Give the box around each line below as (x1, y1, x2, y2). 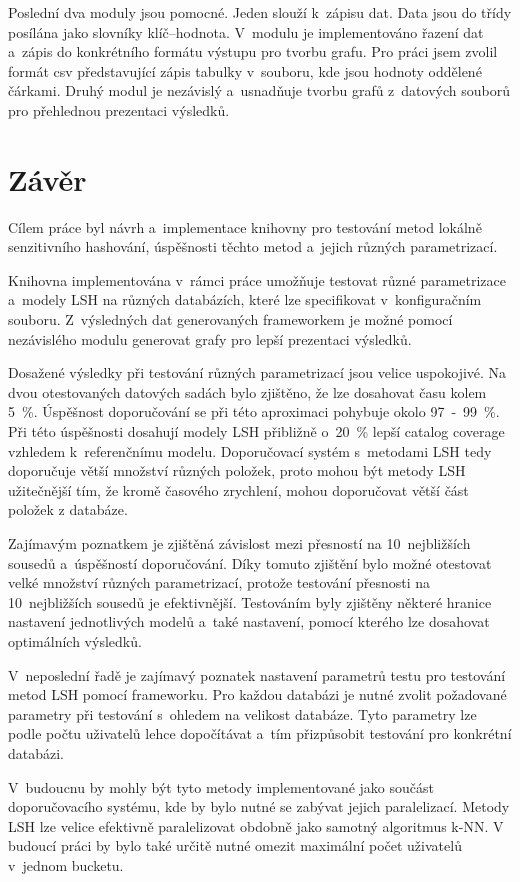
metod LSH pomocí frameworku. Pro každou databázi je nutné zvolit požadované (8, 684, 507, 705)
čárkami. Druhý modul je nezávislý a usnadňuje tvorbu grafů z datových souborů (8, 80, 510, 101)
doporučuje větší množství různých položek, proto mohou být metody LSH (8, 460, 466, 481)
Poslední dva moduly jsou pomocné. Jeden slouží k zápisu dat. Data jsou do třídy (8, 2, 512, 22)
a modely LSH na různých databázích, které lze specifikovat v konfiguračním (8, 289, 482, 310)
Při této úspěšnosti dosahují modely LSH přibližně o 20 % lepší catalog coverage (8, 421, 505, 442)
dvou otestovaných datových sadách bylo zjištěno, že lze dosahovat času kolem (8, 381, 487, 402)
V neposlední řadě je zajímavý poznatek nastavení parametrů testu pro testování (8, 664, 506, 685)
